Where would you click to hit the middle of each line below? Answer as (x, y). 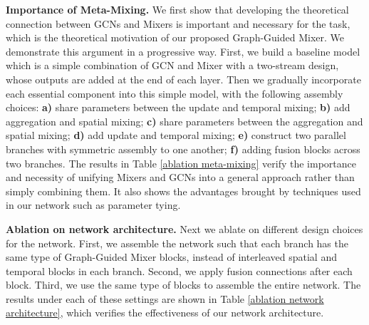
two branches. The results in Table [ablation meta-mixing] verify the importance (181, 163)
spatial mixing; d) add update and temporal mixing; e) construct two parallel (176, 135)
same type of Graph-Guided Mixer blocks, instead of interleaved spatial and (171, 257)
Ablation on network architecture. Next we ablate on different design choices (184, 228)
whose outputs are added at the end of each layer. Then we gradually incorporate (183, 79)
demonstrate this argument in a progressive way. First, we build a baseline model (183, 51)
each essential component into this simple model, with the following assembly (175, 93)
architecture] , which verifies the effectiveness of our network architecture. (165, 313)
